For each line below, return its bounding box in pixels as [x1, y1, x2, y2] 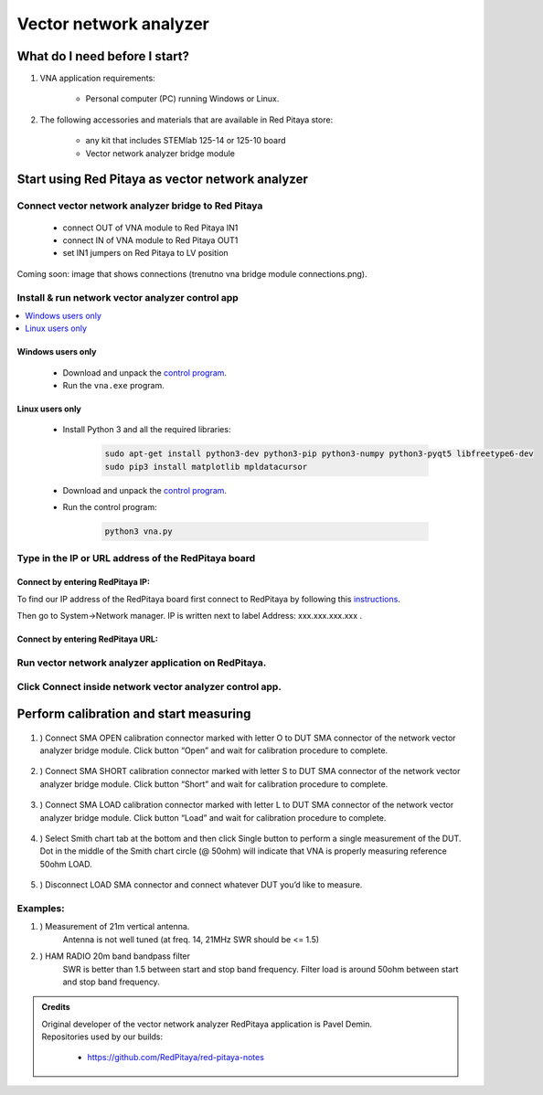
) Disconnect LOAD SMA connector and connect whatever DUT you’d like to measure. [39, 879, 363, 890]
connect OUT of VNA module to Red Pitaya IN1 [62, 222, 239, 233]
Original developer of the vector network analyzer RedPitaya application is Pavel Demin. [41, 1018, 373, 1029]
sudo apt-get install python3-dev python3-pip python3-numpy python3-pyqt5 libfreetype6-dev [104, 449, 534, 459]
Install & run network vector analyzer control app [16, 291, 240, 303]
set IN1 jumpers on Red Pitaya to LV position [62, 248, 229, 259]
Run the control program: [62, 502, 157, 513]
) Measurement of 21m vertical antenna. [39, 921, 190, 932]
